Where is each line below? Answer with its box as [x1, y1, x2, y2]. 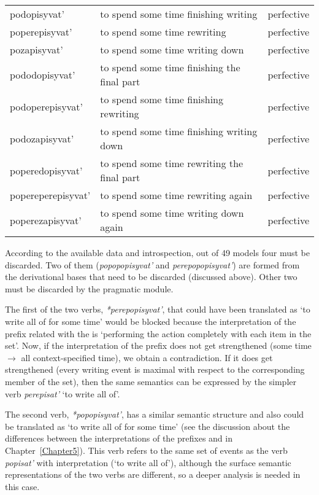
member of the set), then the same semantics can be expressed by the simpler [5, 375, 297, 388]
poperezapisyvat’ [10, 212, 82, 227]
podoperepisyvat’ [10, 99, 83, 114]
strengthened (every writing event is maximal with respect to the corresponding [5, 363, 305, 376]
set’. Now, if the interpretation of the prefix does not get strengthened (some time [5, 339, 312, 352]
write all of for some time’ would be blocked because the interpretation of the [5, 314, 296, 327]
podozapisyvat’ [10, 131, 74, 146]
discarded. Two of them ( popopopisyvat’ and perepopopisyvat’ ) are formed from [5, 258, 300, 271]
